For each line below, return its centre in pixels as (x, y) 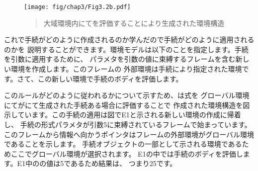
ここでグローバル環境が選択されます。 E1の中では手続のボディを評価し (127, 153)
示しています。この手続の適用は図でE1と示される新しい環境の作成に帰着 (123, 115)
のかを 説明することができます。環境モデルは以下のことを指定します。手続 (126, 49)
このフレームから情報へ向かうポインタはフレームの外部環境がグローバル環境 (129, 134)
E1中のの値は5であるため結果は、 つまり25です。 (97, 163)
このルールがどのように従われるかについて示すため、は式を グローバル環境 (127, 95)
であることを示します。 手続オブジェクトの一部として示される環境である (123, 144)
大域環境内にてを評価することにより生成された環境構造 (134, 23)
